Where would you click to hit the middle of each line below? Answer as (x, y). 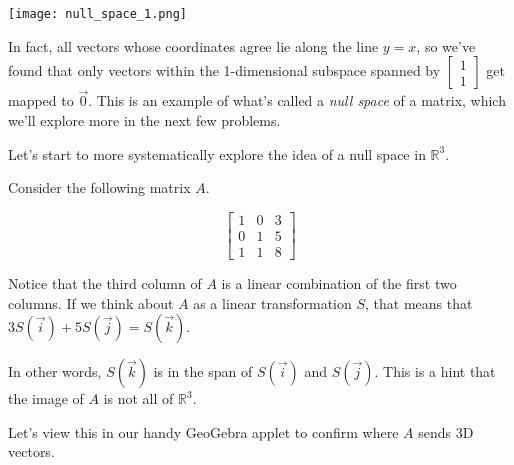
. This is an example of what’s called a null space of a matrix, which (297, 100)
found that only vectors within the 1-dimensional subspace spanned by (224, 70)
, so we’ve (446, 45)
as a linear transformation (272, 302)
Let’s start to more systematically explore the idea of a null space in (217, 153)
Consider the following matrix (99, 187)
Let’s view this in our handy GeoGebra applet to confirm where (203, 431)
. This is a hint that (435, 371)
